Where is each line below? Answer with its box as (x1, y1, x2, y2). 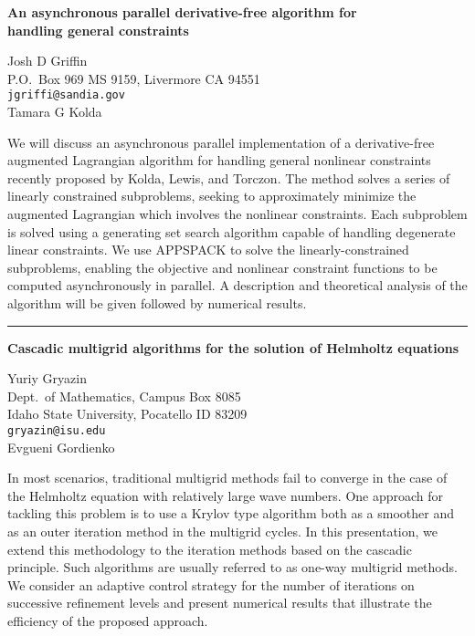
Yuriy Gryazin (7, 369, 87, 388)
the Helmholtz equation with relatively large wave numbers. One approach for (7, 485, 444, 505)
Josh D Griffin (7, 51, 88, 70)
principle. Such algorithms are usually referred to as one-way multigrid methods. (7, 558, 458, 577)
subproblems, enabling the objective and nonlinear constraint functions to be (7, 257, 438, 276)
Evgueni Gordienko (7, 437, 115, 456)
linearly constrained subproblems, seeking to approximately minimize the (7, 186, 417, 205)
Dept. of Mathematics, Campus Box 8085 (7, 386, 241, 405)
